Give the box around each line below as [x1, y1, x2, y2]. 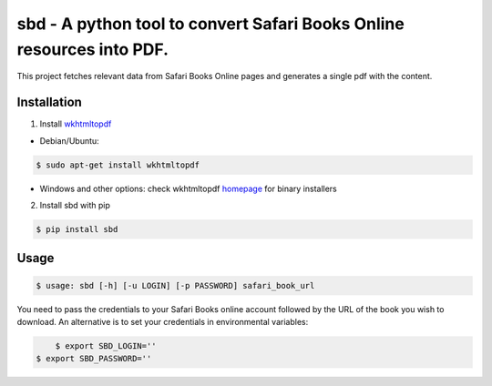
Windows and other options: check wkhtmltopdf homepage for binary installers [39, 183, 337, 194]
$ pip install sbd [36, 224, 118, 234]
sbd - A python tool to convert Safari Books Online [16, 14, 405, 34]
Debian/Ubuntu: [39, 135, 99, 146]
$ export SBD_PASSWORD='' [36, 353, 152, 364]
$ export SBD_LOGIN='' [55, 340, 157, 350]
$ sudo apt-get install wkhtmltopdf [36, 159, 200, 170]
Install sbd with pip [39, 200, 111, 210]
